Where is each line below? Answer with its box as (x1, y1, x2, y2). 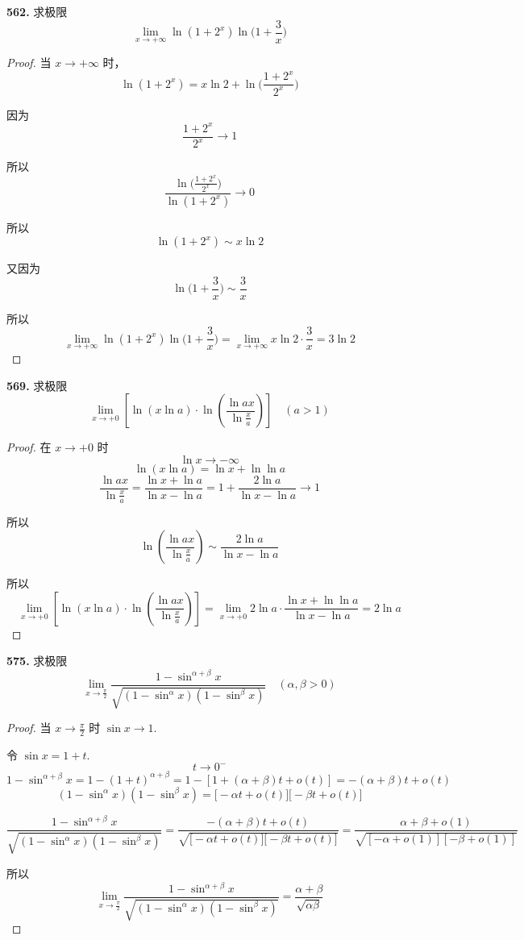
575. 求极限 (6, 652, 68, 669)
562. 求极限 (6, 3, 68, 19)
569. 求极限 (6, 376, 68, 393)
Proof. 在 (6, 439, 52, 455)
